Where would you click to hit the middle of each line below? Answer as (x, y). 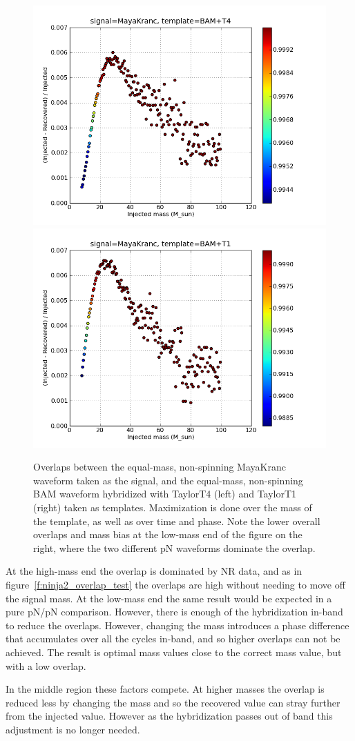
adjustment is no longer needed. (73, 729)
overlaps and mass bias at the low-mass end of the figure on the (168, 534)
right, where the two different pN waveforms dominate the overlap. (174, 547)
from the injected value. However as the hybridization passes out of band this (169, 716)
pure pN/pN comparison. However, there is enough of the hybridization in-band (174, 612)
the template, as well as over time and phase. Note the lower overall (177, 521)
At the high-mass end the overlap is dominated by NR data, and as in (154, 571)
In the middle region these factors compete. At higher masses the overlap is (165, 689)
